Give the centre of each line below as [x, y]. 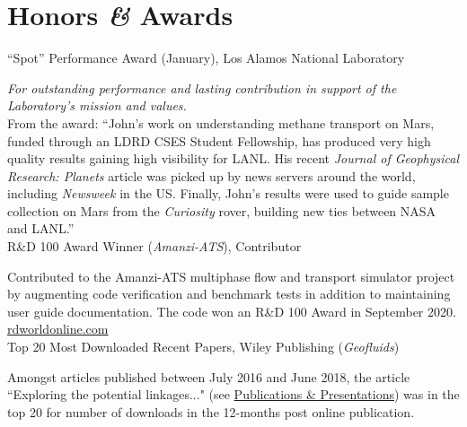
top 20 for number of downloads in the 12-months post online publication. [211, 411]
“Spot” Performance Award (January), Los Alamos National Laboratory [206, 58]
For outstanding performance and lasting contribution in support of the [202, 87]
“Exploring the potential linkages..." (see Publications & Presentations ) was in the [233, 394]
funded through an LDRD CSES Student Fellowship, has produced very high [219, 140]
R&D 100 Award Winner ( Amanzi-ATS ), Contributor [154, 246]
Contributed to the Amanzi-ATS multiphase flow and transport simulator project [231, 276]
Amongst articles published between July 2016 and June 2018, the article [209, 376]
